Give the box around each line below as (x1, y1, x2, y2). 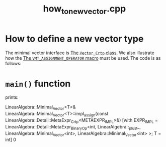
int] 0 (5, 136, 17, 143)
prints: (5, 94, 19, 100)
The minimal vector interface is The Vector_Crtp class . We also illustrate (5, 50, 154, 56)
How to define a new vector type (5, 33, 144, 44)
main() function (5, 78, 71, 89)
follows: (5, 60, 22, 66)
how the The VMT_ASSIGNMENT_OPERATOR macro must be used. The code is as (5, 55, 161, 61)
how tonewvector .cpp (43, 3, 126, 16)
